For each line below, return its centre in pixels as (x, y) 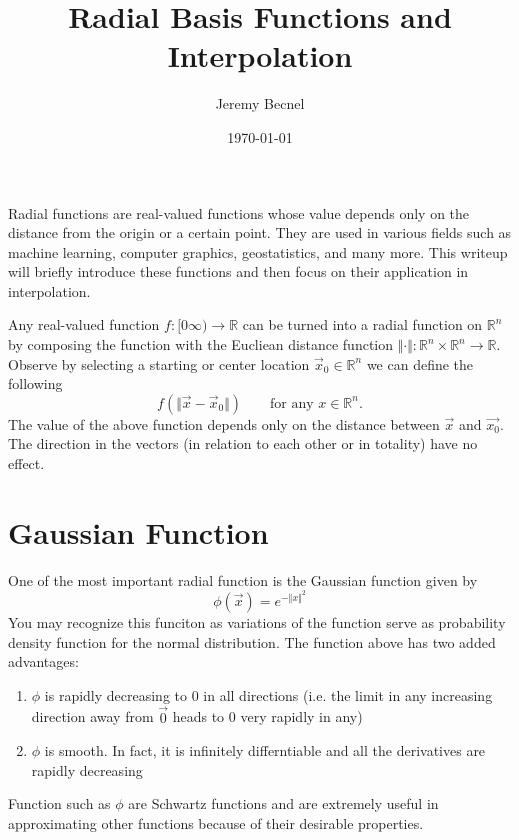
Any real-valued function (84, 324)
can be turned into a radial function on (362, 324)
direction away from (92, 716)
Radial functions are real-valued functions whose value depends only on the (239, 212)
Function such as (59, 803)
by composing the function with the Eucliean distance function (200, 344)
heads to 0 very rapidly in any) (267, 716)
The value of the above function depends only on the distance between (224, 423)
